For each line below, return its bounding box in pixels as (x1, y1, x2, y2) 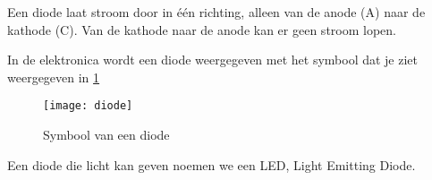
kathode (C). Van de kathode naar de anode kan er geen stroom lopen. (7, 20, 396, 39)
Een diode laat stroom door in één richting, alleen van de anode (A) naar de (7, 3, 426, 21)
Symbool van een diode (43, 125, 170, 144)
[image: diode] (43, 99, 133, 113)
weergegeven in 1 (7, 67, 100, 86)
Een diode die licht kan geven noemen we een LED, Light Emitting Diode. (7, 155, 416, 174)
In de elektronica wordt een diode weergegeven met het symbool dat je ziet (7, 50, 419, 69)
